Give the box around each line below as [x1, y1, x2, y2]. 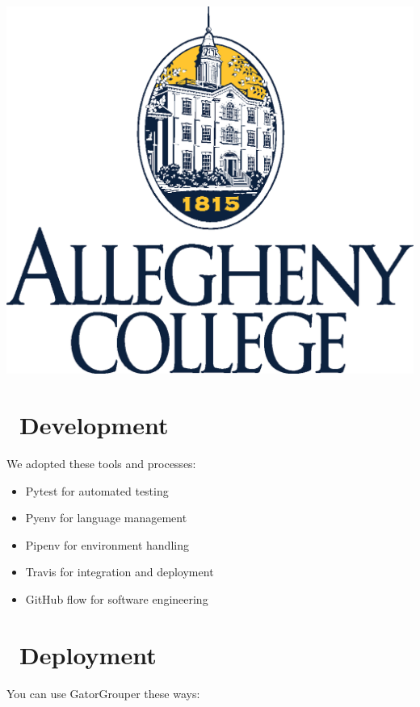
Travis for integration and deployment [25, 563, 214, 580]
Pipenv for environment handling [25, 536, 189, 553]
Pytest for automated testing [25, 482, 169, 499]
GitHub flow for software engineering [25, 590, 208, 607]
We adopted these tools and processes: [6, 454, 196, 471]
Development [19, 408, 169, 441]
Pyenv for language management [25, 509, 187, 526]
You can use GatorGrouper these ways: [6, 684, 200, 701]
